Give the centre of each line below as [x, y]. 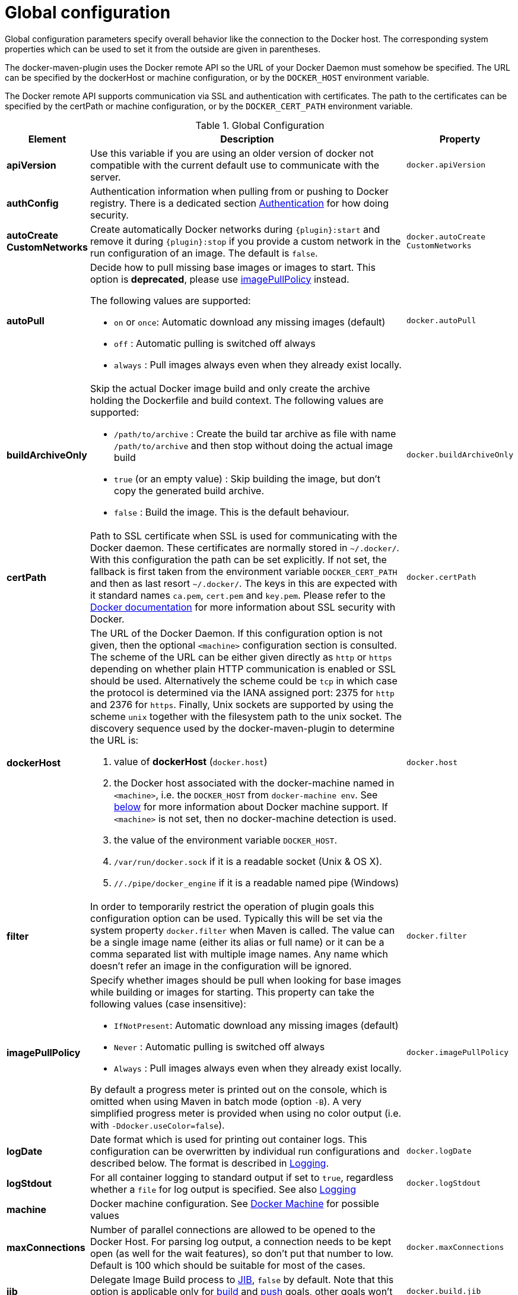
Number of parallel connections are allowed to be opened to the [233, 1229]
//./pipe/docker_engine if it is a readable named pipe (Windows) [256, 882]
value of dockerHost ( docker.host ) [190, 761]
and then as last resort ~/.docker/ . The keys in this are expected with [244, 583]
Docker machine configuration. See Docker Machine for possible [234, 1203]
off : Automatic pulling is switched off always [214, 343]
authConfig [33, 203]
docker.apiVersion [446, 165]
